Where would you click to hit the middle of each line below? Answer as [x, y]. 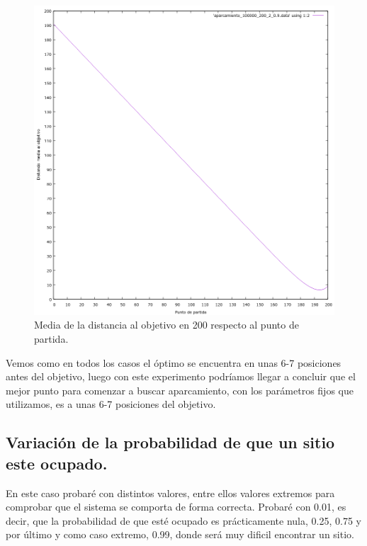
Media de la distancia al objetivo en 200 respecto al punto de [166, 325]
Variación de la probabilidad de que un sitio [170, 442]
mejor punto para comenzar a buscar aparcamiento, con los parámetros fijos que [180, 390]
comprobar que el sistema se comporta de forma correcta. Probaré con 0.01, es [176, 507]
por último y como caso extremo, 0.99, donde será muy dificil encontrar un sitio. [180, 534]
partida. [51, 339]
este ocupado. [57, 463]
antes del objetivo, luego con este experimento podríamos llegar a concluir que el [181, 376]
